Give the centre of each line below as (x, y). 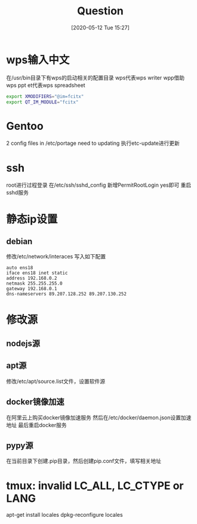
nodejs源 (23, 343)
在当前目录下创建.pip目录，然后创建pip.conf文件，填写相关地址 (84, 461)
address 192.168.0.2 (32, 278)
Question (100, 11)
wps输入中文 (38, 60)
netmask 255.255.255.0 (34, 284)
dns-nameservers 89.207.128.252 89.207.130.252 (67, 294)
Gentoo (25, 126)
